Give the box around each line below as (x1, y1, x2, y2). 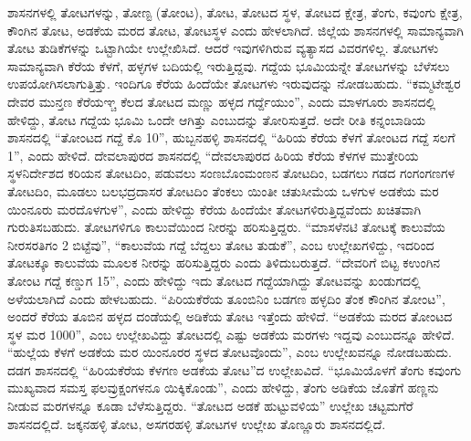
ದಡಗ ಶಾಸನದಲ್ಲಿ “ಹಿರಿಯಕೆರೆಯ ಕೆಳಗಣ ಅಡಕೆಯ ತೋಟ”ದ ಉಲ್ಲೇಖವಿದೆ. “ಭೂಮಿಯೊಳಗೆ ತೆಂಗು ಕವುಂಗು (7, 360, 462, 379)
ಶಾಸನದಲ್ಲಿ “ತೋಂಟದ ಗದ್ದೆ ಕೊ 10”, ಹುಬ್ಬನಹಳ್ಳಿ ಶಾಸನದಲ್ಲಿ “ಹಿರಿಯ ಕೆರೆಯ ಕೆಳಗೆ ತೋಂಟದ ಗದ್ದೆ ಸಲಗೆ (7, 128, 455, 147)
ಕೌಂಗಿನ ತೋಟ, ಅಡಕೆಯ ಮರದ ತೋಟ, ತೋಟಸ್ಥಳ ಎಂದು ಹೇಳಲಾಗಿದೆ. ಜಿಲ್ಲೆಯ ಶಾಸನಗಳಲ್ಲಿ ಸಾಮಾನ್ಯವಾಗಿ (7, 20, 464, 39)
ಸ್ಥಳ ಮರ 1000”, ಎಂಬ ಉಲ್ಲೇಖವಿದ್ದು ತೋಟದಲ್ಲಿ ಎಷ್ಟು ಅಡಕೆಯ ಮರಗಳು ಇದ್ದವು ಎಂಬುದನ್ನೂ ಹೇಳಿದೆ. (7, 324, 455, 343)
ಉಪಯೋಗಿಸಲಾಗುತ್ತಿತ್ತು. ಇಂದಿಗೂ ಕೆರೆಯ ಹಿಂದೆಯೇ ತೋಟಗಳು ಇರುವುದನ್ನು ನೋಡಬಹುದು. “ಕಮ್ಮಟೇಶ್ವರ (7, 74, 461, 93)
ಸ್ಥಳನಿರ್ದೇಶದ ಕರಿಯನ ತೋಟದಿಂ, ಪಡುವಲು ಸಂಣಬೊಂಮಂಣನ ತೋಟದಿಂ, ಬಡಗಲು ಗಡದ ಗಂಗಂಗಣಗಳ (7, 163, 455, 183)
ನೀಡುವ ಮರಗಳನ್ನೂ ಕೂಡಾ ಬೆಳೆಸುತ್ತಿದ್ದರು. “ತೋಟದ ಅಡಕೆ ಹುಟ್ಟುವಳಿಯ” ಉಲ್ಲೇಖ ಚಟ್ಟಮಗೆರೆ (7, 396, 413, 415)
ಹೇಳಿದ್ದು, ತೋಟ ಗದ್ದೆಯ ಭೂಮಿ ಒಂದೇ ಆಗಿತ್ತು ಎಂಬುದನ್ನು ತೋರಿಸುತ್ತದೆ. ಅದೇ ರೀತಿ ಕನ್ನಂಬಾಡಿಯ (7, 110, 426, 129)
